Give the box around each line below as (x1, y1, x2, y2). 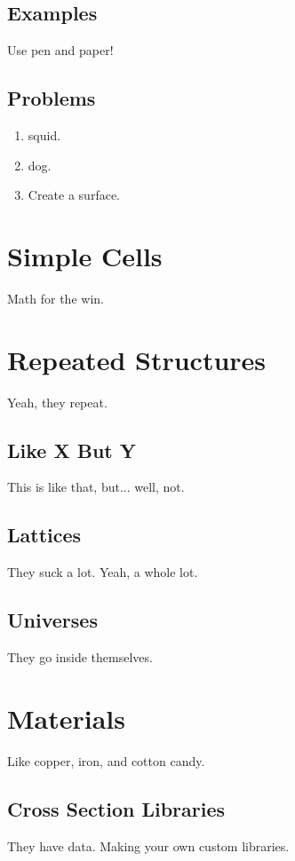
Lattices (7, 521, 82, 549)
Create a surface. (28, 186, 120, 204)
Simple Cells (7, 237, 163, 273)
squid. (28, 126, 61, 144)
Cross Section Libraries (7, 794, 226, 822)
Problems (7, 84, 96, 112)
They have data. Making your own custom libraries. (7, 836, 290, 855)
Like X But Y (7, 436, 136, 463)
